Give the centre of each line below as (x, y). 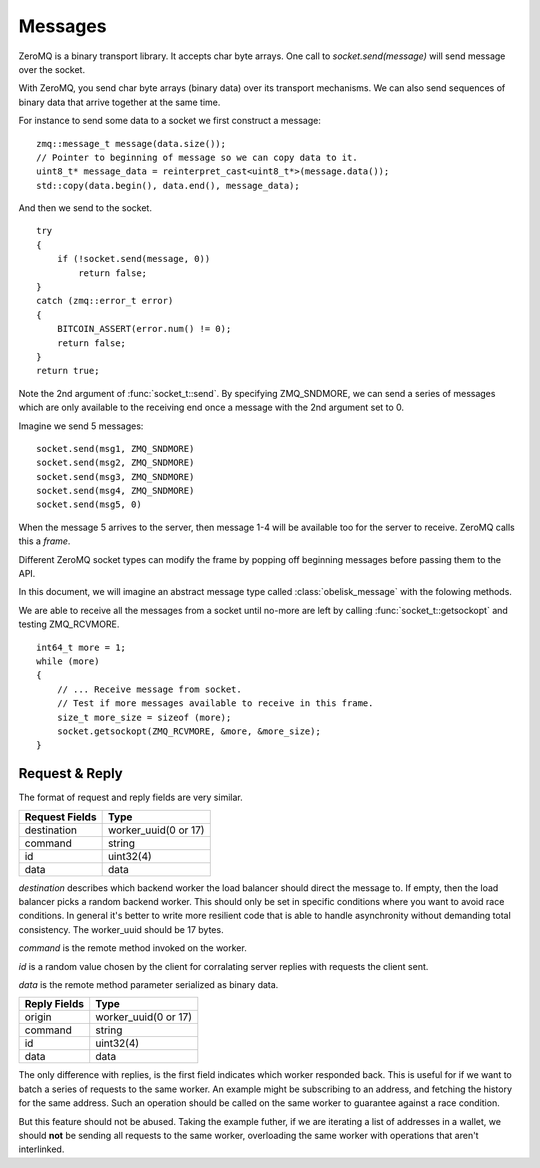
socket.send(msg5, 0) (89, 504)
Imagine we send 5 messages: (81, 426)
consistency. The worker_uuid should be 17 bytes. (121, 929)
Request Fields (60, 817)
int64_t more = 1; (81, 647)
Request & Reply (71, 773)
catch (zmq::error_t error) (105, 301)
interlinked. (41, 1149)
